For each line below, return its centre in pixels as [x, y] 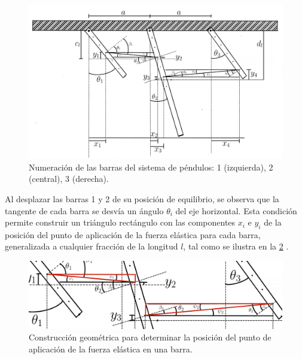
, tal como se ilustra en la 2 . [236, 246]
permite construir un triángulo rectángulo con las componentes [120, 222]
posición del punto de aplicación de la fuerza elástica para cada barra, [133, 234]
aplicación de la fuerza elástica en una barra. [111, 349]
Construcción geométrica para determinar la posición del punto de [150, 337]
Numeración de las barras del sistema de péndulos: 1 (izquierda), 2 [151, 167]
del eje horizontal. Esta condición [236, 210]
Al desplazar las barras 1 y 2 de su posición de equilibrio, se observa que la [142, 198]
